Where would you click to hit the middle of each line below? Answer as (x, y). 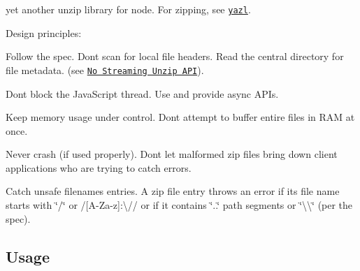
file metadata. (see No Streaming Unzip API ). (105, 69)
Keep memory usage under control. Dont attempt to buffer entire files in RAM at (180, 117)
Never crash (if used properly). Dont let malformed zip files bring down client (172, 154)
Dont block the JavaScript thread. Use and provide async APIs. (142, 93)
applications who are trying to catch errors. (99, 167)
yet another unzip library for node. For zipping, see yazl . (128, 9)
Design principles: (44, 32)
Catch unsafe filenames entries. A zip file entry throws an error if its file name (173, 191)
